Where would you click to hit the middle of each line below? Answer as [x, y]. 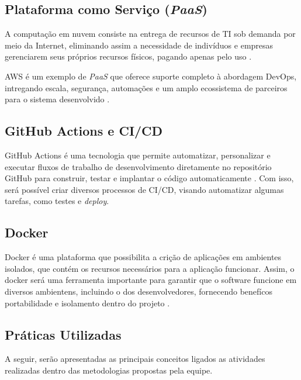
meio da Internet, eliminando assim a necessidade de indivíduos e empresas [139, 45]
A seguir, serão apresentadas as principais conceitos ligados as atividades [135, 359]
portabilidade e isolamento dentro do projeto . [87, 303]
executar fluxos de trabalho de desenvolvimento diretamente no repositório [138, 166]
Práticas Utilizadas [63, 334]
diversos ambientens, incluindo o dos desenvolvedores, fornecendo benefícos [139, 291]
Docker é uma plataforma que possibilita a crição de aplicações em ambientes [143, 257]
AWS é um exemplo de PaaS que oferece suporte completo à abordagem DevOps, [151, 76]
